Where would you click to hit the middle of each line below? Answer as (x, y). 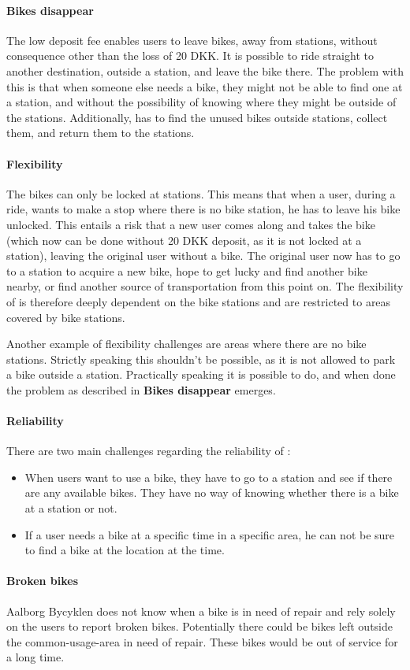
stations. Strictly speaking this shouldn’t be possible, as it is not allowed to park (201, 359)
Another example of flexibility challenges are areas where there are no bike (186, 344)
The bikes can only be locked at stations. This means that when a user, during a (201, 193)
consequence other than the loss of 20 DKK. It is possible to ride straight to (190, 56)
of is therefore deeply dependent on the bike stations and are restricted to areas (199, 301)
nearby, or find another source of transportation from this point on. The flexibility (205, 286)
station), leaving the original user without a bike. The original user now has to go (203, 255)
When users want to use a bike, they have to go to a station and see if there (209, 477)
